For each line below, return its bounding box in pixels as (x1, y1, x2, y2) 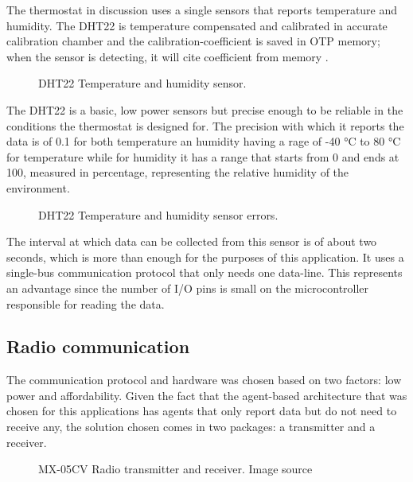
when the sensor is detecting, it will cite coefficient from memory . (6, 48, 329, 64)
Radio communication (6, 334, 190, 359)
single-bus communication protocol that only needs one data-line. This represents (6, 264, 403, 281)
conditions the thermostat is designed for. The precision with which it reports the (6, 117, 404, 134)
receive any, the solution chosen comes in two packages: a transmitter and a (6, 418, 376, 435)
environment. (6, 179, 70, 196)
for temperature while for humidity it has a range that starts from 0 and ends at (6, 148, 399, 165)
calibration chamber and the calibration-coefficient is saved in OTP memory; (6, 33, 380, 49)
